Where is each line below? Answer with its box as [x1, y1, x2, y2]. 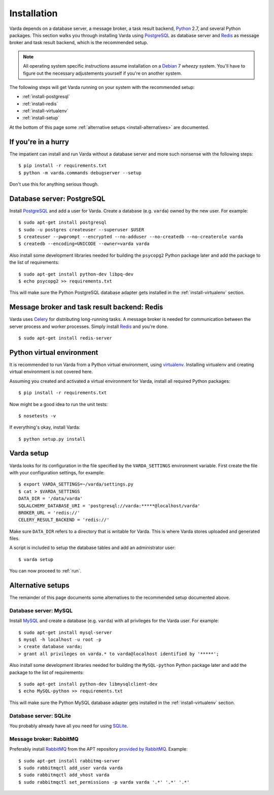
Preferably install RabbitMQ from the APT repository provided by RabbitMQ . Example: [9, 746, 188, 752]
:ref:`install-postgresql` [22, 94, 71, 100]
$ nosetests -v [18, 413, 56, 419]
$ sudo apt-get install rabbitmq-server [18, 758, 120, 763]
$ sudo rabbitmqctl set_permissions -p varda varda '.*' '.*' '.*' [18, 779, 190, 785]
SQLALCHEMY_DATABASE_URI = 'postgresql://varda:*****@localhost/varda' [18, 503, 200, 508]
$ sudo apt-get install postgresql [18, 220, 107, 226]
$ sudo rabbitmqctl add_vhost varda [18, 772, 110, 778]
